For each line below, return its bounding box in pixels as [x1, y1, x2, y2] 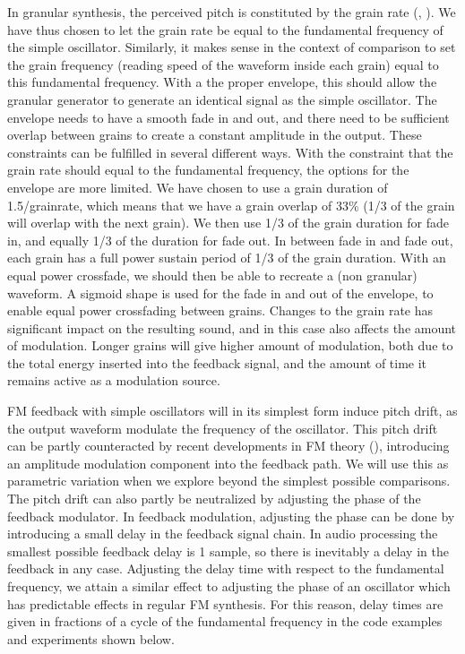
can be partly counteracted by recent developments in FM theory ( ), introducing [7, 436, 450, 455]
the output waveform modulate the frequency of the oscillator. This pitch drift [7, 418, 438, 437]
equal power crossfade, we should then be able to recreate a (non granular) [7, 265, 418, 284]
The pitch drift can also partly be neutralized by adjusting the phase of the [7, 489, 421, 508]
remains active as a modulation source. [7, 371, 220, 390]
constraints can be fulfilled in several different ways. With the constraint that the [7, 142, 453, 161]
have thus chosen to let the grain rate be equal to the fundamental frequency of [7, 20, 443, 39]
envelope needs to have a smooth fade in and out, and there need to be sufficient [7, 108, 450, 126]
